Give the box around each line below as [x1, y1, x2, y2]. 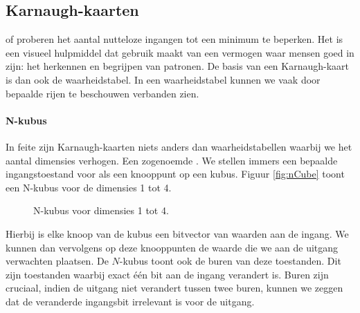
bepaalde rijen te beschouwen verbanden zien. [6, 86, 199, 100]
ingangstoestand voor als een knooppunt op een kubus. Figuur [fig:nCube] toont [6, 167, 345, 181]
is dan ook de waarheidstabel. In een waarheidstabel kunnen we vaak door [6, 72, 321, 86]
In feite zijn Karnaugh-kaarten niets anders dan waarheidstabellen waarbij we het [6, 139, 352, 153]
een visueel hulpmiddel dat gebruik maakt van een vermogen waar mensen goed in [6, 45, 354, 59]
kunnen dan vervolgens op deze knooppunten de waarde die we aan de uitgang [6, 240, 339, 254]
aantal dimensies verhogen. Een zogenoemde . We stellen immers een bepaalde [6, 153, 338, 167]
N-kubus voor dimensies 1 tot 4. [33, 203, 169, 218]
